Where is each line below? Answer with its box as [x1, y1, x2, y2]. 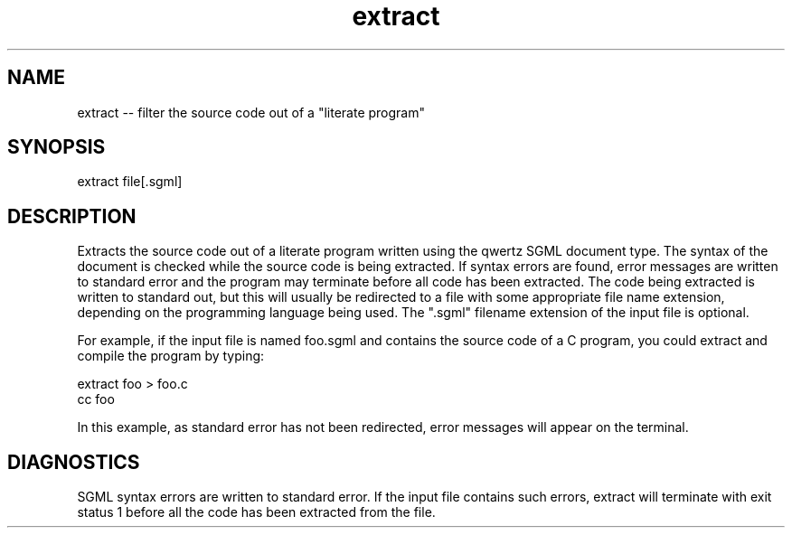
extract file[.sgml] [77, 174, 183, 190]
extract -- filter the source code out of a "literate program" [77, 104, 425, 120]
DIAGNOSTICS [7, 450, 140, 474]
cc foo [77, 391, 115, 408]
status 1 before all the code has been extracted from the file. [77, 504, 436, 521]
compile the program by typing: [77, 348, 265, 364]
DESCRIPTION [7, 204, 137, 228]
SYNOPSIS [7, 136, 106, 159]
